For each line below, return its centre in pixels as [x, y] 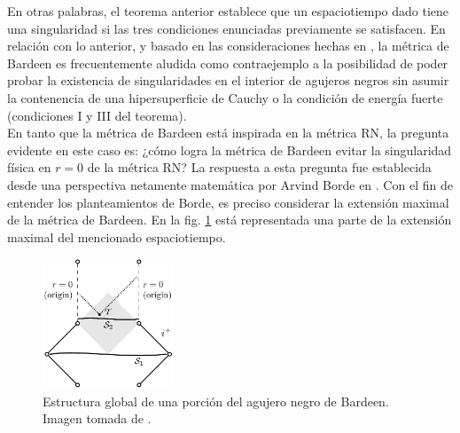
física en [29, 167]
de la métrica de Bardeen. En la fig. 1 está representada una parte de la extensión [230, 220]
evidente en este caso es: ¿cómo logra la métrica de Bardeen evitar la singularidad [230, 150]
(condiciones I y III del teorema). [97, 115]
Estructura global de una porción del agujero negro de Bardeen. [216, 401]
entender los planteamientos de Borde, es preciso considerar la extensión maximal [228, 202]
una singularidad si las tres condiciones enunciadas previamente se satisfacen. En [226, 28]
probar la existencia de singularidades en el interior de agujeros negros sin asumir [228, 80]
